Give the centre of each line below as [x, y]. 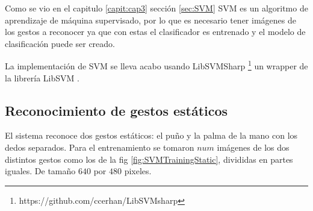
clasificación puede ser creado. [60, 43]
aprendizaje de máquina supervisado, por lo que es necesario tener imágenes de [150, 20]
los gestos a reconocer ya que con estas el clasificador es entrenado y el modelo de [155, 32]
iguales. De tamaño [40, 171]
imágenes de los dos [253, 147]
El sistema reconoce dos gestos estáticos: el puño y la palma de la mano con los [151, 135]
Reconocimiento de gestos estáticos [116, 110]
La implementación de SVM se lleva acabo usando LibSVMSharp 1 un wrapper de [156, 65]
